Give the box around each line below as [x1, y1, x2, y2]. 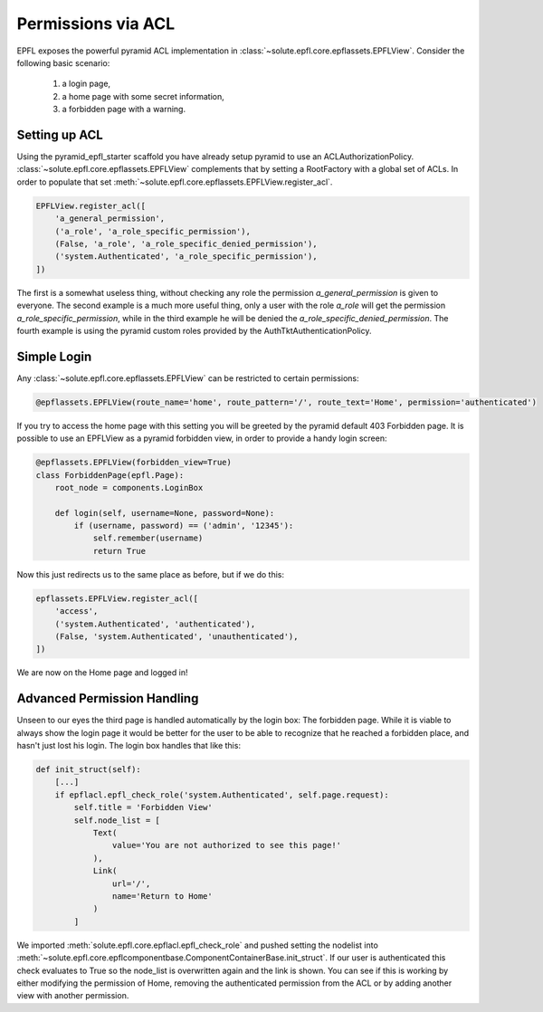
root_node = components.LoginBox [54, 482, 204, 492]
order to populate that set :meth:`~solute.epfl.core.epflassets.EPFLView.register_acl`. [16, 177, 333, 187]
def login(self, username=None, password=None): [54, 508, 275, 518]
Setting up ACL [16, 127, 103, 142]
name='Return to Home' [111, 891, 213, 901]
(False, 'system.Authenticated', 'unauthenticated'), [54, 632, 299, 642]
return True [92, 546, 147, 556]
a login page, [62, 78, 111, 90]
